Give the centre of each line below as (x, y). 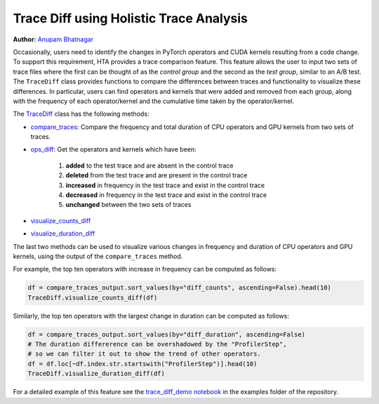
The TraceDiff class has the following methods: (81, 114)
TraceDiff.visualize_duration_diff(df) (96, 374)
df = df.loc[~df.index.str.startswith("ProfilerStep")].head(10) (142, 364)
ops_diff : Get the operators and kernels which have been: (113, 149)
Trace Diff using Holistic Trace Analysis (131, 18)
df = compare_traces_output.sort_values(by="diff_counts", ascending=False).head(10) (179, 288)
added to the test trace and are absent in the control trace (149, 166)
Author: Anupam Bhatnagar (53, 39)
